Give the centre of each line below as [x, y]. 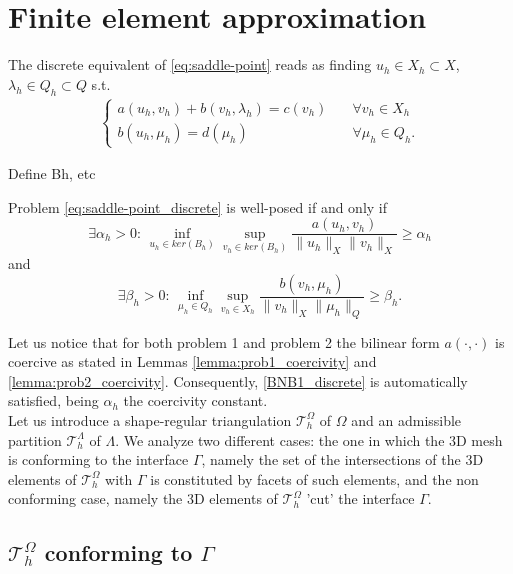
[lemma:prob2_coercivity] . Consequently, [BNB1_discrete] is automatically [238, 380]
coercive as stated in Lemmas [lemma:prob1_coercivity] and [192, 361]
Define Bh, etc [52, 173]
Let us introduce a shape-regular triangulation [150, 419]
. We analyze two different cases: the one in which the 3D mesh [309, 439]
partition [35, 439]
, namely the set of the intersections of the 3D [342, 459]
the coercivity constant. [195, 400]
